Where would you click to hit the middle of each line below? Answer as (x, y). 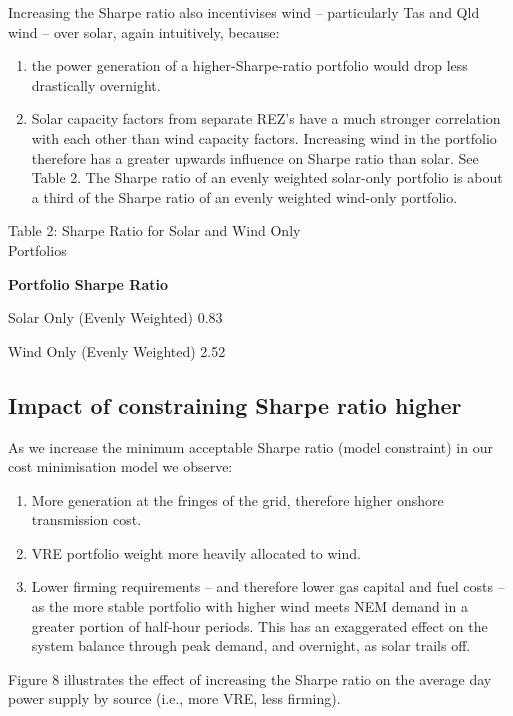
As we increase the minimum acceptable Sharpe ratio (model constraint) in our (250, 446)
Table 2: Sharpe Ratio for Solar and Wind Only (154, 230)
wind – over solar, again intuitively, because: (144, 31)
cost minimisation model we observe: (120, 466)
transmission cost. (86, 519)
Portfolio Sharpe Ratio (88, 283)
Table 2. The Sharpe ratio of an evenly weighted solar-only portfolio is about (267, 177)
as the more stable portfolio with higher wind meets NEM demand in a (249, 606)
